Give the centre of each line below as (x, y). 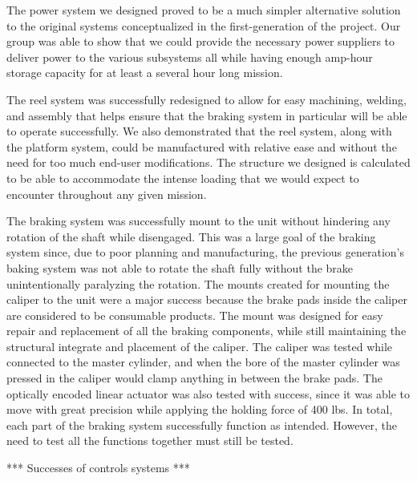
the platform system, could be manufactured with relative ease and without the (202, 146)
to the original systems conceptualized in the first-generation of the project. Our (204, 25)
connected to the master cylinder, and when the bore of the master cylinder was (203, 362)
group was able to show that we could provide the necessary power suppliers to (201, 41)
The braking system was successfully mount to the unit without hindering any (198, 221)
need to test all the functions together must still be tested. (150, 441)
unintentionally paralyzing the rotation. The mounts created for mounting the (198, 283)
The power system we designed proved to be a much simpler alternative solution (204, 10)
